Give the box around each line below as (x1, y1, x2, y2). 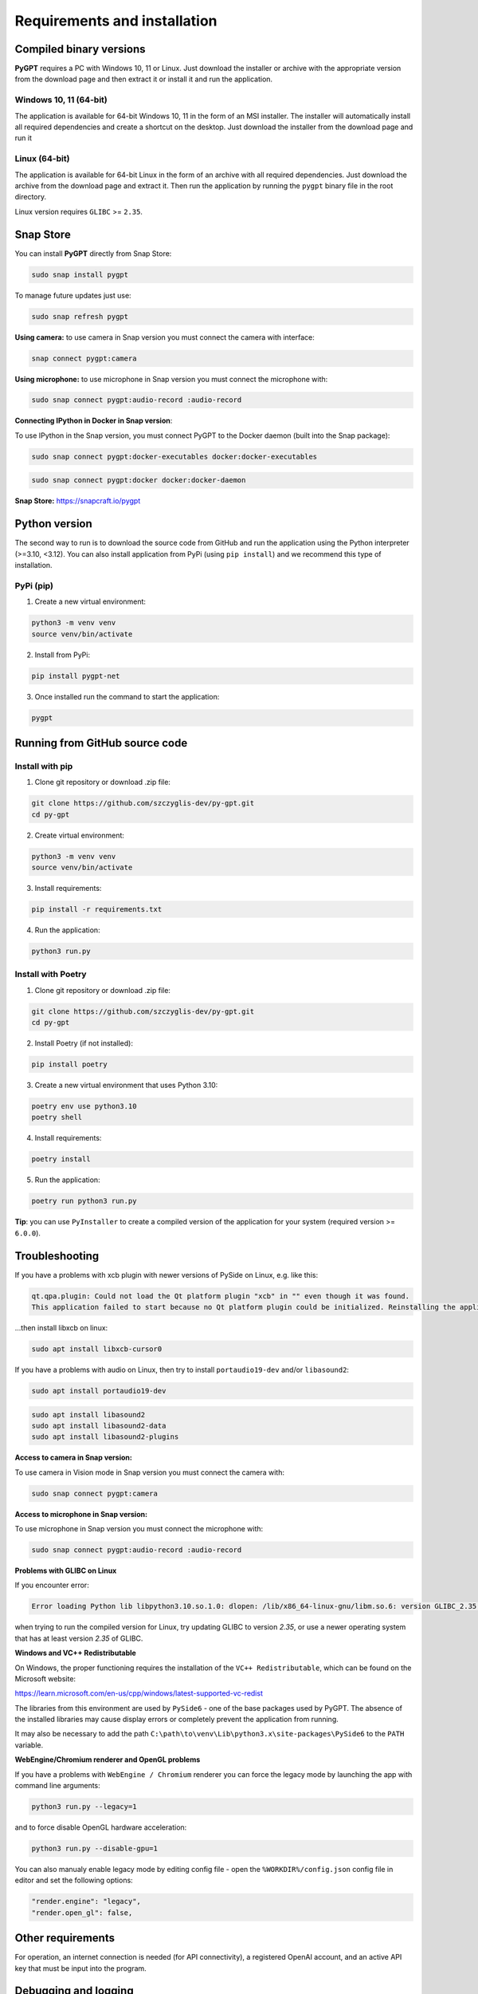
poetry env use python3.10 (31, 1101, 137, 1111)
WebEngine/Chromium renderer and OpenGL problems (14, 1755, 201, 1764)
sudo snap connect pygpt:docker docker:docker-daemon (31, 475, 246, 485)
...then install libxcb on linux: (14, 1322, 108, 1332)
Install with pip (14, 760, 73, 771)
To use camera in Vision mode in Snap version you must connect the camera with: (14, 1468, 284, 1477)
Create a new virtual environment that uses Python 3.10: (34, 1081, 218, 1090)
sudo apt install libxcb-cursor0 (31, 1344, 163, 1354)
